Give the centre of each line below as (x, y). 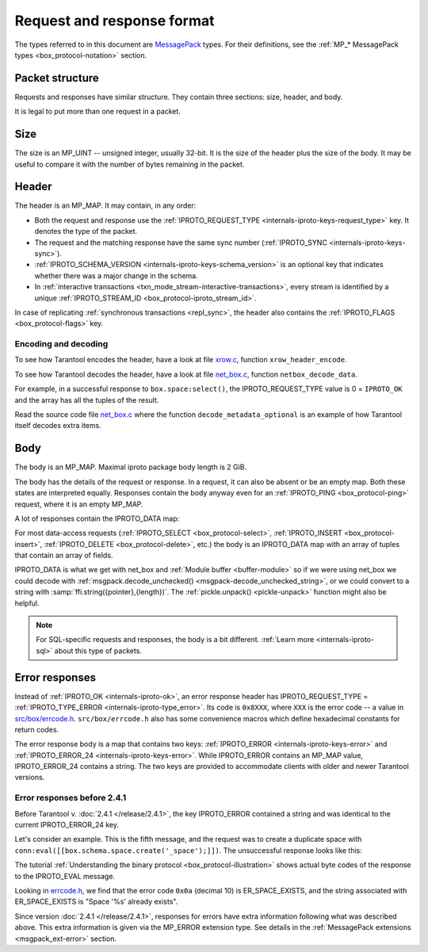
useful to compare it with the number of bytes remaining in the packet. (130, 164)
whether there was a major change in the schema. (116, 275)
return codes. (37, 729)
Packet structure (57, 78)
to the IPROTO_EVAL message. (65, 876)
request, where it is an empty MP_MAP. (79, 504)
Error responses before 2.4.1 (71, 798)
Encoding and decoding (61, 344)
